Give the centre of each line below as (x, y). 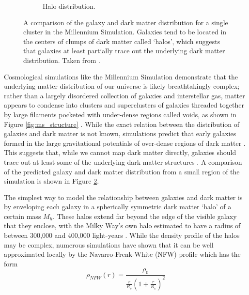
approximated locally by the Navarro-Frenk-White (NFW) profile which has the (122, 254)
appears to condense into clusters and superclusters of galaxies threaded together (124, 105)
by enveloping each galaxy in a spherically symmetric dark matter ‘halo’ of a (118, 207)
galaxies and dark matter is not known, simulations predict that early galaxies (120, 133)
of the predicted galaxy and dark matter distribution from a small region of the (122, 171)
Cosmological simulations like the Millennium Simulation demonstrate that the (121, 76)
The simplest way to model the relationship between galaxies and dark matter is (123, 197)
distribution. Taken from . (62, 60)
